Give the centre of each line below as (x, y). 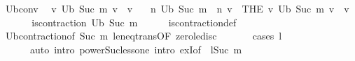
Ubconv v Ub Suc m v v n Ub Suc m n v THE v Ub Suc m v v (177, 8)
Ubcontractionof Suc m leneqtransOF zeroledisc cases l (144, 36)
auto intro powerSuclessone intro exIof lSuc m (136, 49)
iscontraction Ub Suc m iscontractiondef (134, 22)
